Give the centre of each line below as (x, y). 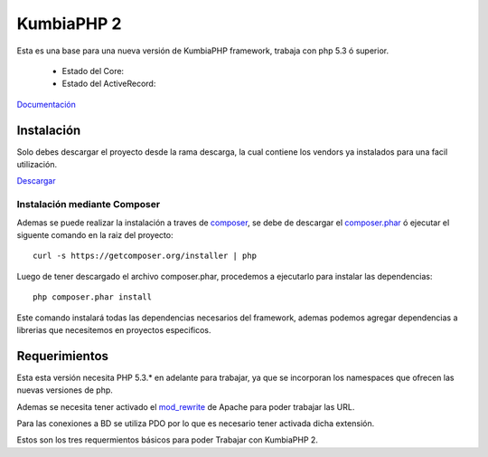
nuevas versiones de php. (65, 390)
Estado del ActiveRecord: (109, 84)
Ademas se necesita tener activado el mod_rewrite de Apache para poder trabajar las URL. (186, 406)
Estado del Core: (93, 71)
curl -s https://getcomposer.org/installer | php (145, 256)
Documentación (47, 104)
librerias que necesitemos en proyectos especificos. (114, 329)
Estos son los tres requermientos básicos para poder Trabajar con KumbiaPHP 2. (167, 440)
